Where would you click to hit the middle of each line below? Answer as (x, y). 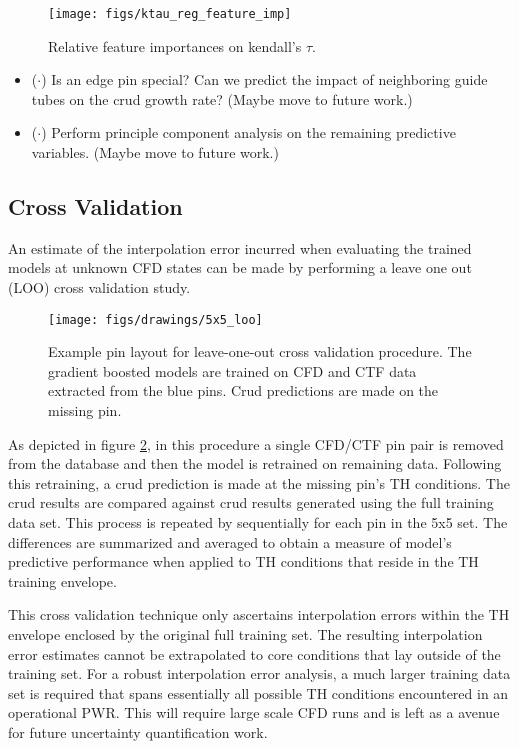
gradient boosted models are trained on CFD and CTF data (232, 370)
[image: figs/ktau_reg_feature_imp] (170, 14)
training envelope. (62, 580)
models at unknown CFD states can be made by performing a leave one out (240, 267)
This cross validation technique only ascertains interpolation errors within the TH (259, 614)
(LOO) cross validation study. (99, 287)
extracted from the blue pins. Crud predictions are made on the (243, 390)
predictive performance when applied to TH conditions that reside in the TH (243, 561)
